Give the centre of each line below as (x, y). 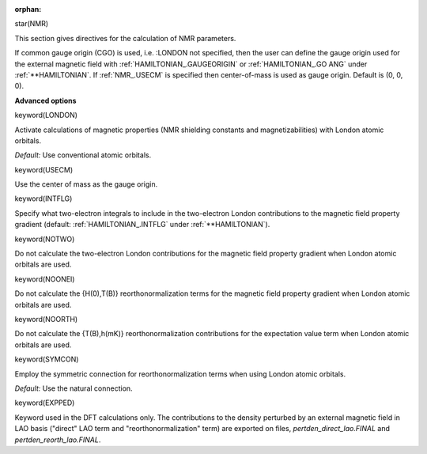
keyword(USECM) (44, 169)
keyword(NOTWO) (45, 239)
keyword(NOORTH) (46, 319)
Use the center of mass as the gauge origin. (86, 184)
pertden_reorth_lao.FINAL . (58, 440)
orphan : (28, 9)
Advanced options (45, 100)
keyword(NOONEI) (45, 279)
